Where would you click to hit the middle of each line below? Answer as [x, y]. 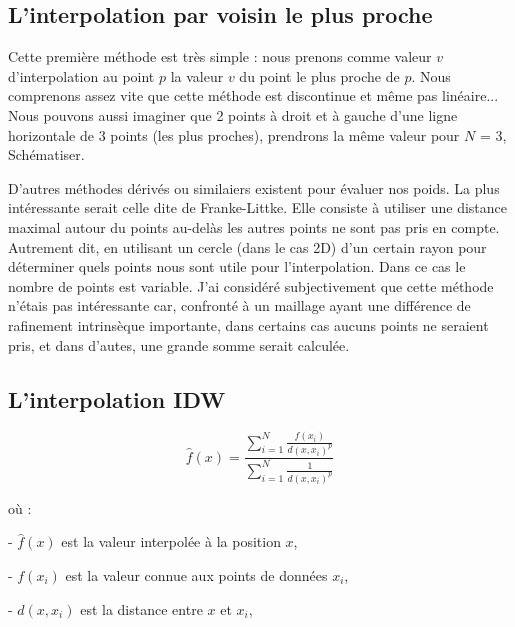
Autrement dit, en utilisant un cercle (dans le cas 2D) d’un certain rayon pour [247, 246]
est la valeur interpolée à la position [171, 541]
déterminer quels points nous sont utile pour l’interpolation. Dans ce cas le [237, 266]
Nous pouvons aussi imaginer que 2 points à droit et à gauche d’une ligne [233, 114]
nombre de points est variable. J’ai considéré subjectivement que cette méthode [251, 285]
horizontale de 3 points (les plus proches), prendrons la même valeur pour [234, 134]
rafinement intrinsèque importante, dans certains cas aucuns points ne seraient [248, 324]
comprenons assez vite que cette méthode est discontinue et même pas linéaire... [253, 95]
